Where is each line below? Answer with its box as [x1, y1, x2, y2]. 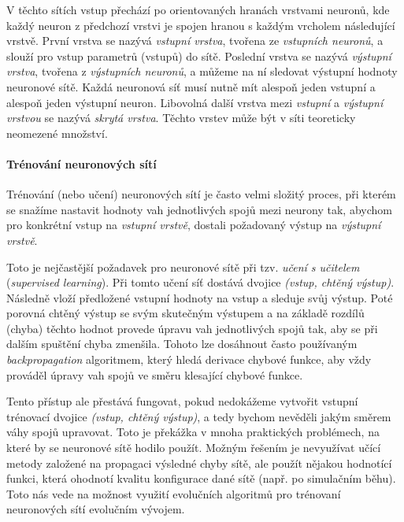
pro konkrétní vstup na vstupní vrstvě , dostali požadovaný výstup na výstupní [6, 217, 381, 233]
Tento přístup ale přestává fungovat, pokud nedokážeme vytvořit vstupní [6, 393, 358, 409]
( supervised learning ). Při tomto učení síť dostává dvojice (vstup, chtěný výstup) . [6, 274, 395, 291]
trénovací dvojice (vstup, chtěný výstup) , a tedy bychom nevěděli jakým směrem [6, 408, 391, 424]
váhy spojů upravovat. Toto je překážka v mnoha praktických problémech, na [6, 424, 380, 440]
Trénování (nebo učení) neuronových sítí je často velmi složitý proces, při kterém [6, 186, 396, 202]
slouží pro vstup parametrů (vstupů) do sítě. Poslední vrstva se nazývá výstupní [6, 47, 391, 64]
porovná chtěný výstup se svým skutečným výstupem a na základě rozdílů [6, 305, 365, 321]
